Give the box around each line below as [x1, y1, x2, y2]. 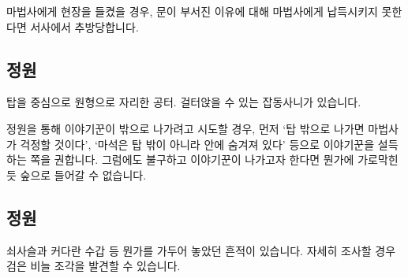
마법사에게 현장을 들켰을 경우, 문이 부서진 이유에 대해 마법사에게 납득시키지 [6, 3, 378, 19]
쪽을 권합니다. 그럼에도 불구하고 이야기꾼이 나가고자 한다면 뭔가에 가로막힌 [30, 151, 399, 168]
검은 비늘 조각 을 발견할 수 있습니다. [6, 258, 181, 274]
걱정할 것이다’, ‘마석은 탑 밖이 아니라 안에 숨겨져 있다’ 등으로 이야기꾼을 [20, 135, 375, 152]
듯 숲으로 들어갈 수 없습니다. [6, 166, 147, 183]
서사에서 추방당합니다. [30, 18, 139, 35]
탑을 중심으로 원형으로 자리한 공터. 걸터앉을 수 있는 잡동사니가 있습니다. [6, 94, 361, 110]
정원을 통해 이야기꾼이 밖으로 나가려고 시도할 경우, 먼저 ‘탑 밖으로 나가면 [6, 120, 365, 136]
